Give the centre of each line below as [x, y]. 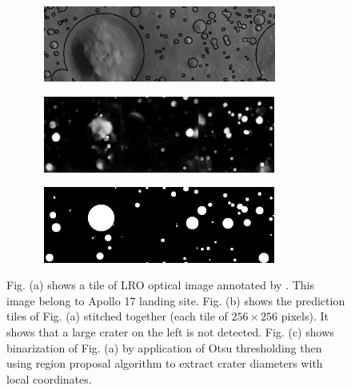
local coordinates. [49, 378]
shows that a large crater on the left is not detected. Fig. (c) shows [170, 332]
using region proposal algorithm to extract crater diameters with [165, 363]
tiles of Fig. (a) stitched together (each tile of [117, 316]
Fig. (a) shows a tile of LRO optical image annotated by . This [161, 285]
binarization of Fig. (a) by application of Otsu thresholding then [164, 347]
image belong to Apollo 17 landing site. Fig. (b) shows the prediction [176, 300]
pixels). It [305, 316]
